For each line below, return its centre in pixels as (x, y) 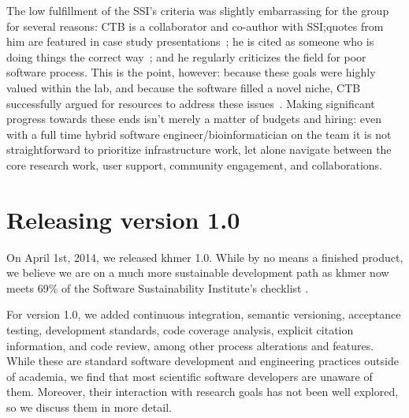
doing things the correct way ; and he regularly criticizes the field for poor (186, 56)
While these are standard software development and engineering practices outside (203, 361)
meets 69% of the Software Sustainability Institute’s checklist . (158, 287)
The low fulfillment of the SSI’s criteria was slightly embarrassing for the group (198, 10)
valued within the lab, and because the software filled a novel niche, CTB (184, 87)
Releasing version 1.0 (123, 219)
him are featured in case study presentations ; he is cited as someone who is (190, 41)
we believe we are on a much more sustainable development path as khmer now (198, 272)
